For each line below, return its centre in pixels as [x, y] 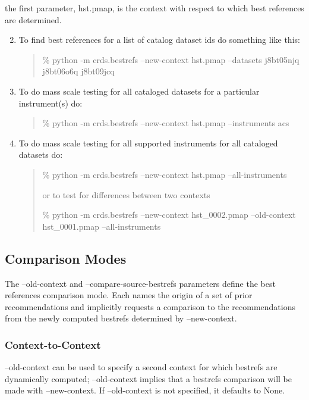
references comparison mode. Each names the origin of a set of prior [129, 295]
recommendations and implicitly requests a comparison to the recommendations [150, 306]
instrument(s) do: [51, 103]
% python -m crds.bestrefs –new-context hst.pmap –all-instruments [165, 174]
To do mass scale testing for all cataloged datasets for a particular [139, 91]
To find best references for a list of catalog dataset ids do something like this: [159, 40]
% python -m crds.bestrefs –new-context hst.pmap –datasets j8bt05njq [171, 59]
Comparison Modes [66, 258]
